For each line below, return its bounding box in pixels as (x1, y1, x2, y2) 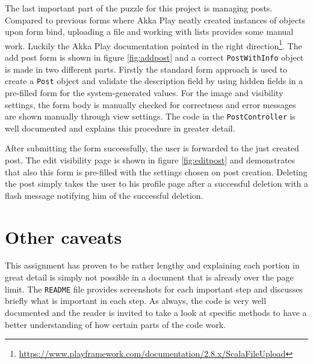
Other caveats (5, 224, 122, 249)
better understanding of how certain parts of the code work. (5, 318, 226, 330)
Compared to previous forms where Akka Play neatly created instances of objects (5, 13, 305, 26)
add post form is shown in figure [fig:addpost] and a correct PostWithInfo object (5, 51, 304, 64)
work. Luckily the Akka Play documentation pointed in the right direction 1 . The (5, 37, 302, 52)
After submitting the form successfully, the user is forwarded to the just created (5, 142, 299, 154)
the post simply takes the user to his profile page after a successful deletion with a (5, 177, 308, 190)
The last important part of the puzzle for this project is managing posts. (5, 2, 273, 14)
